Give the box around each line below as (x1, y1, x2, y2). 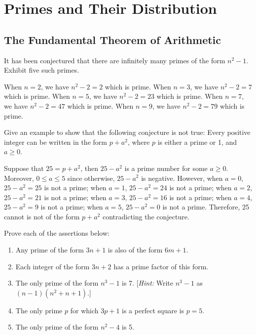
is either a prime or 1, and (157, 136, 237, 147)
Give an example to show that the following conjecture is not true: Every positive (4, 127, 251, 137)
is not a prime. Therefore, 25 (162, 202, 250, 212)
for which (70, 305, 99, 315)
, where (127, 136, 150, 147)
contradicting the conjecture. (102, 211, 189, 221)
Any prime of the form (15, 245, 84, 255)
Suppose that (4, 163, 44, 173)
